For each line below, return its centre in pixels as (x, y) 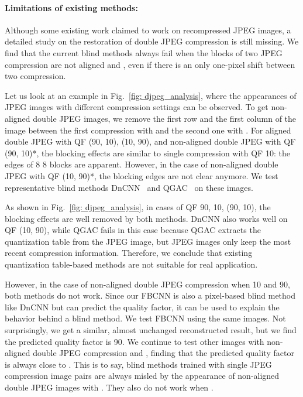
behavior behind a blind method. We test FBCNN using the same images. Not (145, 318)
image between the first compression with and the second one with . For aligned (148, 130)
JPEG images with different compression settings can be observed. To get (137, 107)
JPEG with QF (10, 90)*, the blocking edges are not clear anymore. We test (142, 175)
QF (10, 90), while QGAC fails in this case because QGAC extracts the (133, 230)
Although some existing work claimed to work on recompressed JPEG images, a (148, 30)
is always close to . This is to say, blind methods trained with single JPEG (138, 364)
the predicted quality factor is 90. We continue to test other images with (135, 341)
